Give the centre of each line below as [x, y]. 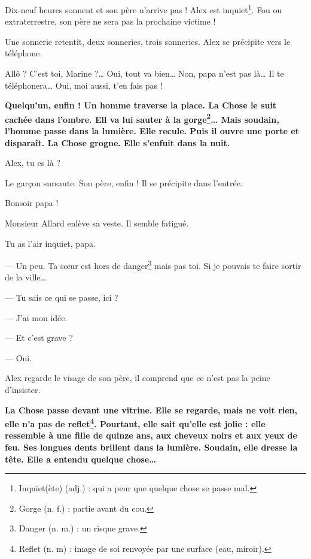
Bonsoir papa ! [32, 203]
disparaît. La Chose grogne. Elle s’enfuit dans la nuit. [118, 142]
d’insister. [23, 390]
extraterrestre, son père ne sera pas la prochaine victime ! [110, 21]
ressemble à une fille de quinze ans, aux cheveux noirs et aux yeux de [151, 435]
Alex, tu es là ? [33, 163]
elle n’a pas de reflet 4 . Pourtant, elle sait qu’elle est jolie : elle [135, 423]
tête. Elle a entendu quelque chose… [80, 459]
